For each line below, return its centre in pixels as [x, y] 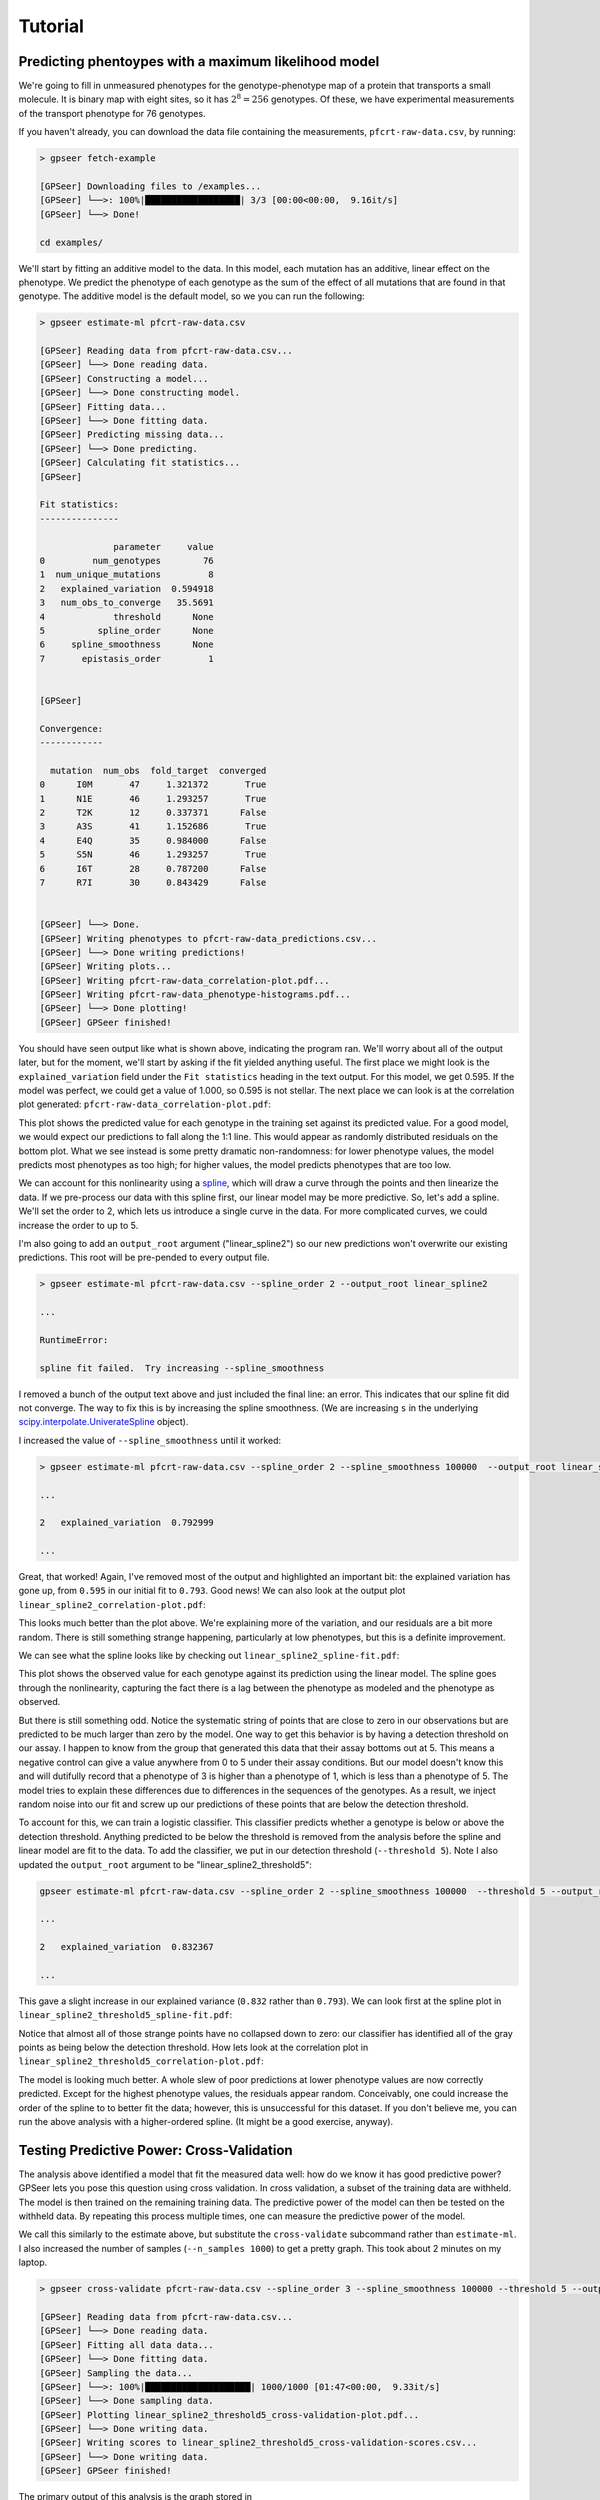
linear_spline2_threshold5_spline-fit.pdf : [125, 2015]
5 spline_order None [126, 630]
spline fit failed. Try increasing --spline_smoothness [182, 1368]
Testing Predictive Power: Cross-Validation [156, 2150]
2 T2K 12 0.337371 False [153, 812]
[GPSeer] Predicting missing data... [132, 434]
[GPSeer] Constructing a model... [124, 378]
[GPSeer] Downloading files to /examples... [150, 186]
